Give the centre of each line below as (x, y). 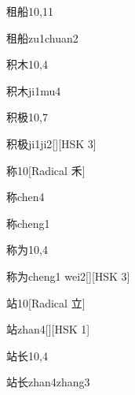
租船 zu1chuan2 (42, 37)
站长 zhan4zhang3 (48, 382)
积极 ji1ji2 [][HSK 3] (51, 143)
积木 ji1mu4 (34, 90)
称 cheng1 (28, 223)
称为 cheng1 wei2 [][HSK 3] (68, 276)
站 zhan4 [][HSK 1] (48, 329)
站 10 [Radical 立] (46, 302)
